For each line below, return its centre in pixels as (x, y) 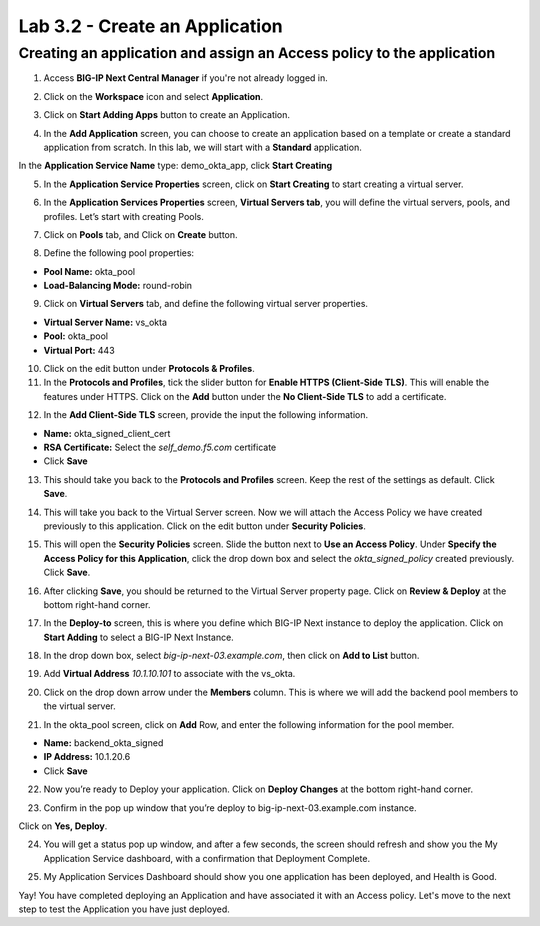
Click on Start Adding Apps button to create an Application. (166, 115)
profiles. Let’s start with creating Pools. (124, 216)
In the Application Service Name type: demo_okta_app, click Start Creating (175, 166)
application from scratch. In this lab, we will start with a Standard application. (202, 147)
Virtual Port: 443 (79, 350)
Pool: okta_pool (76, 336)
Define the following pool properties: (119, 253)
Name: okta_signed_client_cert (107, 433)
